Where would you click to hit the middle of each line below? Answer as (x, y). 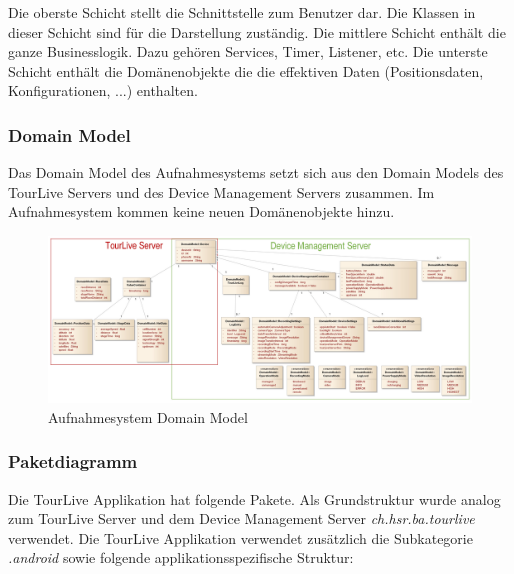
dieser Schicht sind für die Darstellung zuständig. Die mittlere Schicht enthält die (257, 31)
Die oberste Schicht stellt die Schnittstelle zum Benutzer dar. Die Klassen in (242, 12)
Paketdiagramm (73, 461)
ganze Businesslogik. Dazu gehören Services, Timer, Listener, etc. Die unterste (248, 51)
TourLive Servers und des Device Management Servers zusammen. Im (221, 191)
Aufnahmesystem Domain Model (148, 416)
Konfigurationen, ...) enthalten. (103, 90)
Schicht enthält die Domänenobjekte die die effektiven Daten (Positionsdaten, (246, 70)
